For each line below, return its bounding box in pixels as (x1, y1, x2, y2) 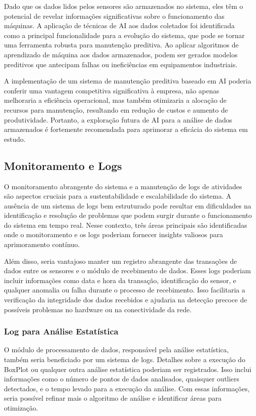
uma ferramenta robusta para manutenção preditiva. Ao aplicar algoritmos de (4, 40, 239, 50)
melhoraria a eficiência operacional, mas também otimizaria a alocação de (4, 95, 227, 105)
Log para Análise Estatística (4, 325, 118, 337)
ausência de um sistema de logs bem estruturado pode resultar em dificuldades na (4, 200, 252, 210)
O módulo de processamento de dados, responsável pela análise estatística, (4, 344, 229, 355)
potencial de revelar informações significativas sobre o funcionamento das (4, 10, 224, 21)
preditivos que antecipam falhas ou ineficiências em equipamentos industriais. (4, 59, 238, 69)
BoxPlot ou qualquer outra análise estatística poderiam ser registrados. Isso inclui (4, 364, 252, 374)
